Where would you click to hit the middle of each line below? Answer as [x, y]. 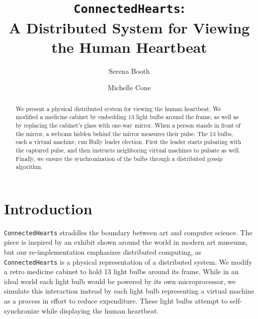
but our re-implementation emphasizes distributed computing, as [103, 252]
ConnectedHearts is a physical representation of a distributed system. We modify [128, 261]
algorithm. [29, 167]
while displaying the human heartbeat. [100, 310]
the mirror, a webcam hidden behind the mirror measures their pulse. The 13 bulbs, [124, 133]
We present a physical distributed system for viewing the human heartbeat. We [118, 108]
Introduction [48, 208]
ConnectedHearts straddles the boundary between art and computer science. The [128, 232]
